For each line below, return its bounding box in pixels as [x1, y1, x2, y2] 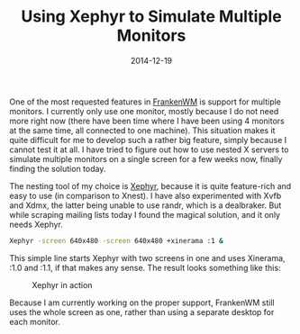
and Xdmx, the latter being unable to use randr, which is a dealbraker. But [9, 200, 282, 211]
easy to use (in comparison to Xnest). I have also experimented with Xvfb [9, 190, 282, 201]
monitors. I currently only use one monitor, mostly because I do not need [9, 105, 279, 116]
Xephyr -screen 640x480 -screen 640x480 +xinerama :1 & [9, 236, 223, 245]
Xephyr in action [32, 279, 93, 290]
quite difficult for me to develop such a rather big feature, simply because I [9, 134, 286, 145]
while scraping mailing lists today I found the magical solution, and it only [9, 209, 281, 220]
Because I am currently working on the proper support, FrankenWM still [9, 297, 275, 308]
